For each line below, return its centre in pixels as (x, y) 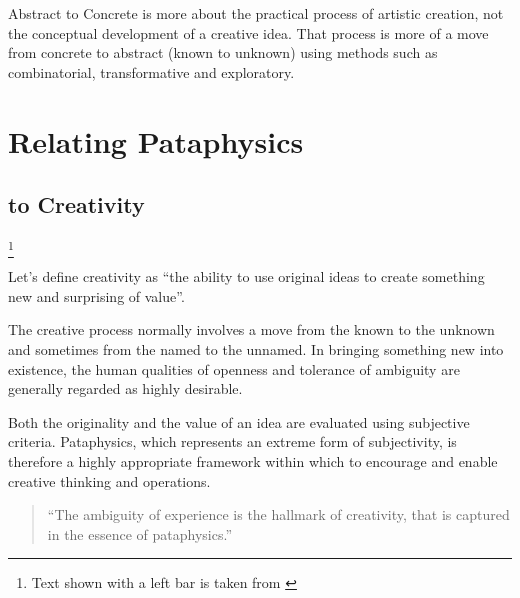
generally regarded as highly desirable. (125, 388)
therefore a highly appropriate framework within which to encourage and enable (253, 461)
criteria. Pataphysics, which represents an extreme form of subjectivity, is (232, 441)
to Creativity (76, 204)
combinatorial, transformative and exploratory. (151, 71)
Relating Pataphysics (156, 140)
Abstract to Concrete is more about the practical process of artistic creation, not (256, 13)
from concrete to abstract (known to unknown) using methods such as (223, 52)
